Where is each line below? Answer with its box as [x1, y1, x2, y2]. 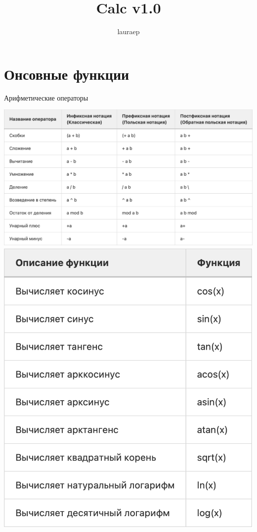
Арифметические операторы [4, 92, 88, 103]
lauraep [117, 26, 140, 37]
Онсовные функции [4, 63, 129, 84]
